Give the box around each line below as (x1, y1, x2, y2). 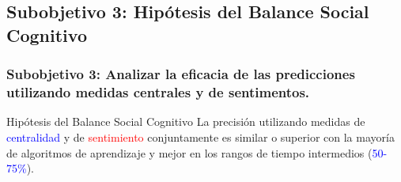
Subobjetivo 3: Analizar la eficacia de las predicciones (6, 64, 355, 84)
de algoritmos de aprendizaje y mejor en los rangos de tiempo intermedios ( (6, 144, 373, 161)
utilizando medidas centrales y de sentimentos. (6, 82, 310, 102)
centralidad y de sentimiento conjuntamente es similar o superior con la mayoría (6, 128, 395, 145)
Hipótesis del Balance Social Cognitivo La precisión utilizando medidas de (6, 113, 365, 130)
